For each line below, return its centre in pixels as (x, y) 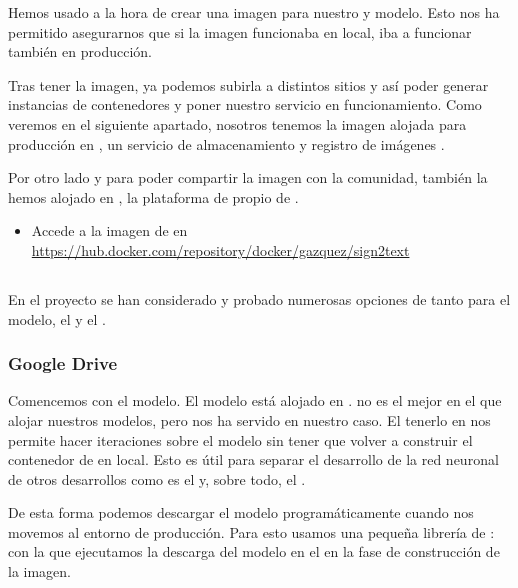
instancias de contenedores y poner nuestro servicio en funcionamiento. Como (245, 104)
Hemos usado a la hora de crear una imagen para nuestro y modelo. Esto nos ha (254, 12)
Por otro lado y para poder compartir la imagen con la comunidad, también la (248, 177)
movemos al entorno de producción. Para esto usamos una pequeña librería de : (251, 531)
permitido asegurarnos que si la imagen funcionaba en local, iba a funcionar (240, 31)
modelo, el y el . (57, 318)
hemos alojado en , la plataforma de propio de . (153, 196)
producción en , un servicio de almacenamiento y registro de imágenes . (226, 143)
